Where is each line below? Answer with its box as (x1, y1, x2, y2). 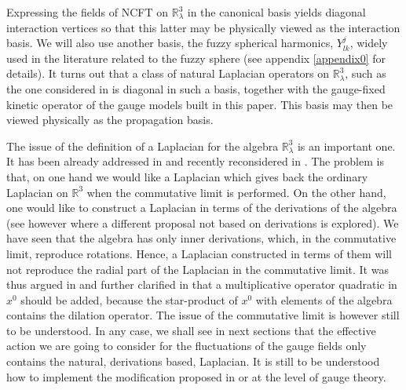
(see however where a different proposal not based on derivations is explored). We (6, 214, 399, 231)
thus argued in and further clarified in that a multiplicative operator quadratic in (6, 276, 397, 293)
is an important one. (297, 137, 396, 154)
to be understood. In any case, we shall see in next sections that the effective (6, 322, 376, 338)
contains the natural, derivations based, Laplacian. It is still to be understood (6, 353, 380, 370)
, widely (349, 35, 388, 51)
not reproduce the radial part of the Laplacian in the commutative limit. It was (6, 261, 389, 277)
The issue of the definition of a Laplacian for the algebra (6, 137, 279, 154)
